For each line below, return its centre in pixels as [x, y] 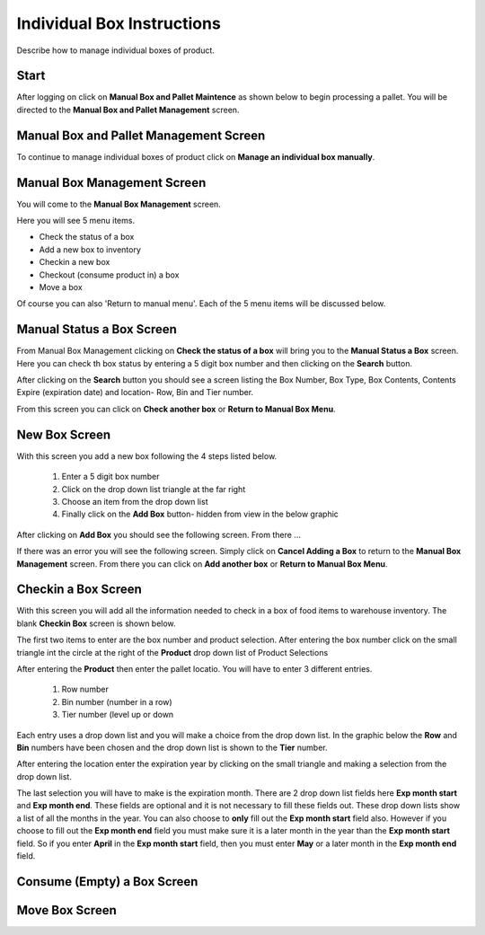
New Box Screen [64, 434]
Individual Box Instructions [119, 23]
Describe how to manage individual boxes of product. [116, 50]
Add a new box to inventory [90, 249]
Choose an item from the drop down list [135, 501]
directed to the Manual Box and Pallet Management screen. [128, 110]
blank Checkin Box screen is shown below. [96, 623]
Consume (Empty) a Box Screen [107, 882]
